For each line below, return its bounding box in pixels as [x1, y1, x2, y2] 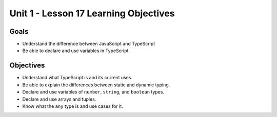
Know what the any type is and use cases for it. [22, 103, 123, 109]
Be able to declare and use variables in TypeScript [22, 48, 129, 54]
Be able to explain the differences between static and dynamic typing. [22, 82, 170, 88]
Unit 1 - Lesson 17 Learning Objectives [9, 8, 175, 19]
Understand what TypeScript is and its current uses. [22, 75, 133, 81]
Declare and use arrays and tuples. [22, 96, 96, 102]
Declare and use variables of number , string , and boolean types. [22, 89, 164, 95]
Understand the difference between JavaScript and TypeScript [22, 41, 155, 47]
